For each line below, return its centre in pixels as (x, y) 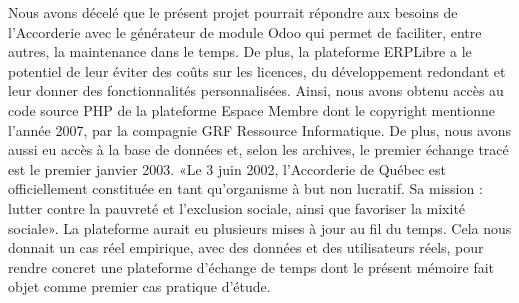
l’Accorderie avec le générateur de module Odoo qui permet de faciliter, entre (245, 31)
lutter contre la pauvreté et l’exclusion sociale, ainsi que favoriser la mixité (237, 207)
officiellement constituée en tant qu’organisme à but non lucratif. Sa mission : (245, 188)
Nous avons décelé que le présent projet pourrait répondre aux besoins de (233, 12)
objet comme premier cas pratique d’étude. (139, 286)
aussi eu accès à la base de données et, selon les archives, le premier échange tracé (258, 149)
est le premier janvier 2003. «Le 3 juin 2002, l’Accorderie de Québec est (227, 168)
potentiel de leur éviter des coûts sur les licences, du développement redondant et (257, 70)
